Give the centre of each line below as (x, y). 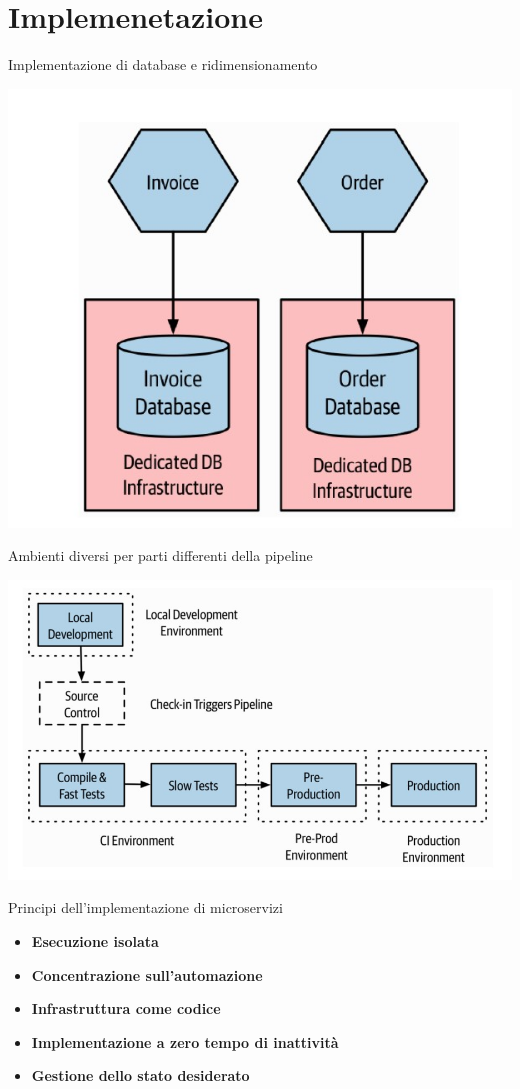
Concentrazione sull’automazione (147, 974)
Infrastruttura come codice (126, 1008)
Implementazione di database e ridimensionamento (163, 64)
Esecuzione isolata (95, 940)
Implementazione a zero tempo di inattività (185, 1041)
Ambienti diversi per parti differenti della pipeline (160, 555)
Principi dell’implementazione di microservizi (145, 907)
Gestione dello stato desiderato (140, 1075)
